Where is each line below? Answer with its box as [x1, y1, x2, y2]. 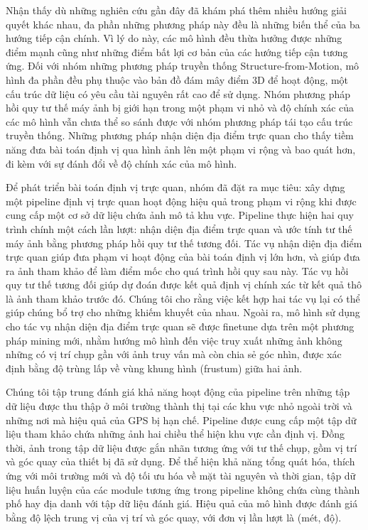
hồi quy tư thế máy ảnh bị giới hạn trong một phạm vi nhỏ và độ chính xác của [6, 100, 355, 115]
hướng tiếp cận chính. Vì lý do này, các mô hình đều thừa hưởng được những [6, 31, 342, 45]
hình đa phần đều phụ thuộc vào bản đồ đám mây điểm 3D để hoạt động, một [6, 72, 349, 87]
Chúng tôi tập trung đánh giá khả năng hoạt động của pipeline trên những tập [6, 384, 350, 399]
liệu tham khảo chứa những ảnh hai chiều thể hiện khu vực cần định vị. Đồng [6, 426, 345, 441]
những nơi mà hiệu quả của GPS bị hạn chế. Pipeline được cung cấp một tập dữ [6, 412, 357, 427]
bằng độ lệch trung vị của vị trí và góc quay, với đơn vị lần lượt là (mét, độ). [6, 509, 342, 524]
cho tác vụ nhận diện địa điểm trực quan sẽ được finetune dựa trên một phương [6, 319, 355, 334]
